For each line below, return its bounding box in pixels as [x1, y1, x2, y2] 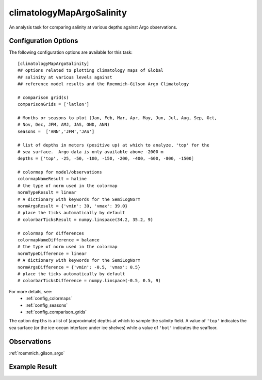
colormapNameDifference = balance [17, 237, 99, 242]
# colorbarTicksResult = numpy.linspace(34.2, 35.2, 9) [17, 217, 153, 222]
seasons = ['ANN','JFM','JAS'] [17, 128, 95, 134]
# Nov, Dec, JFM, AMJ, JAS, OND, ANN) [17, 122, 110, 127]
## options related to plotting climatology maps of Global [17, 68, 164, 73]
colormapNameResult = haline [17, 176, 87, 182]
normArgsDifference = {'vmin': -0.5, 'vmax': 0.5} [17, 264, 141, 270]
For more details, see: [9, 288, 53, 294]
